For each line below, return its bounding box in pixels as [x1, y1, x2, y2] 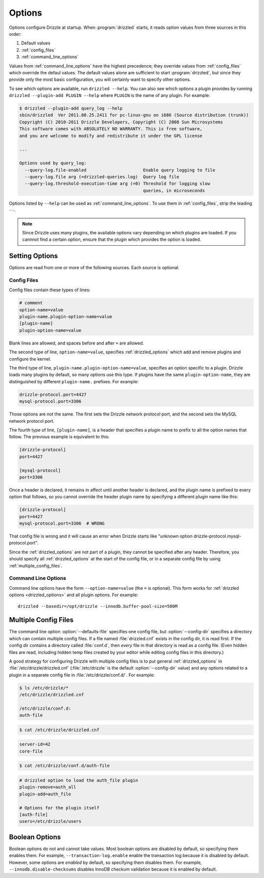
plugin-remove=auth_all [19, 785, 77, 790]
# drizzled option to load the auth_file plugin [19, 778, 138, 783]
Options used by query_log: [19, 161, 87, 166]
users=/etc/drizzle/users [19, 819, 82, 824]
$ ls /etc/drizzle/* [19, 685, 68, 691]
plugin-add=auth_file [19, 791, 71, 797]
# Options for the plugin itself [19, 805, 100, 810]
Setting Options [9, 252, 58, 260]
